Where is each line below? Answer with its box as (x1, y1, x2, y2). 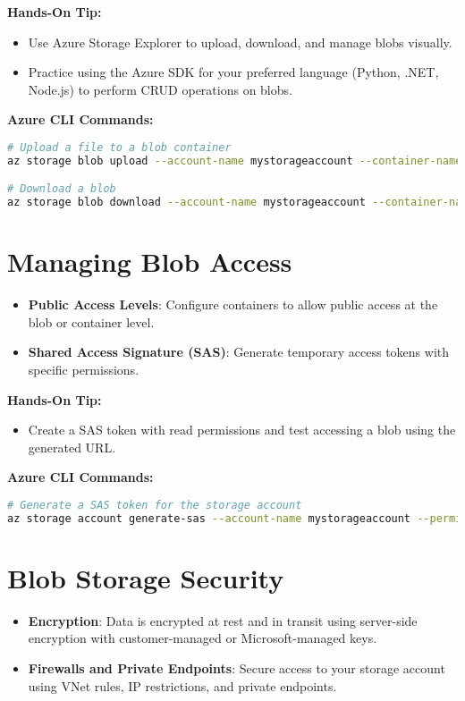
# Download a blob (7, 182, 116, 196)
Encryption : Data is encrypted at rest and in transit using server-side (28, 611, 418, 629)
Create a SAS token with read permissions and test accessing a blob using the (28, 420, 456, 439)
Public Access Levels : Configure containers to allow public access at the (28, 295, 438, 314)
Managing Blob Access (7, 243, 292, 280)
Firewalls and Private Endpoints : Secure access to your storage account (28, 659, 445, 678)
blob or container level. (28, 312, 155, 331)
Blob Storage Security (7, 559, 284, 595)
